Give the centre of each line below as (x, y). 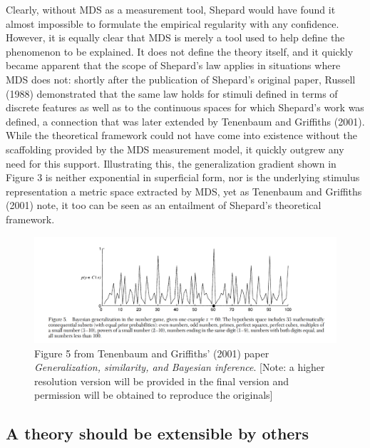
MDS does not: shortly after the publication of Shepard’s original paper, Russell (181, 79)
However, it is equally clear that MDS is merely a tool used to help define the (175, 37)
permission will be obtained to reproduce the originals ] (154, 395)
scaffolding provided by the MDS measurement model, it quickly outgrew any (175, 149)
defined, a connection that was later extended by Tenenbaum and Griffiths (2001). (185, 121)
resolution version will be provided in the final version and (162, 381)
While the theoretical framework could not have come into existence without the (181, 135)
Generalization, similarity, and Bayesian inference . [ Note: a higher (180, 367)
